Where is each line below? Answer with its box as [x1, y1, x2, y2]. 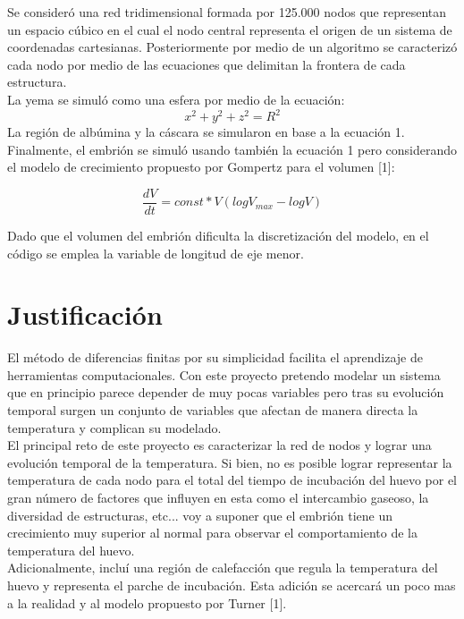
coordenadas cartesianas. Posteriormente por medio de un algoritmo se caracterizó [7, 38, 458, 56]
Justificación [7, 296, 163, 333]
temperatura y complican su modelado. [7, 418, 222, 437]
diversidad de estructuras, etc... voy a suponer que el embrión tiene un [7, 505, 393, 524]
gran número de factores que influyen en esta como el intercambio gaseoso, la [7, 488, 429, 506]
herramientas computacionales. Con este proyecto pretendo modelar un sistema [7, 365, 441, 384]
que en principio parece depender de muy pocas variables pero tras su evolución [7, 383, 444, 402]
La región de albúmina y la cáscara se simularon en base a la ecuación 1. [7, 123, 405, 141]
